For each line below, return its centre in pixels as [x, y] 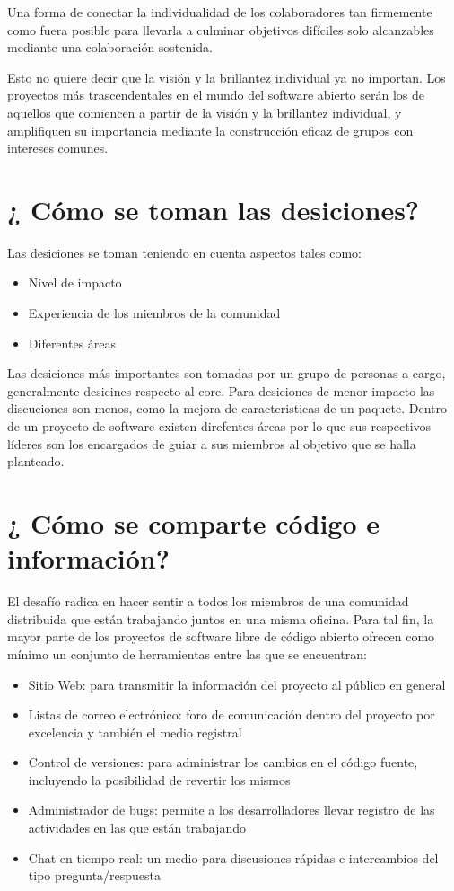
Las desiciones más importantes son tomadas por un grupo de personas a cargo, [227, 373]
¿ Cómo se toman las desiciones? [214, 209]
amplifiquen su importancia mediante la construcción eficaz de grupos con [210, 130]
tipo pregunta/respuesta [95, 875]
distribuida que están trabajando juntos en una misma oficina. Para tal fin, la [221, 618]
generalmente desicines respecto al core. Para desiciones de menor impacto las [221, 390]
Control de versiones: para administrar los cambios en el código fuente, [223, 762]
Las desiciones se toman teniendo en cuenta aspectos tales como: [184, 252]
